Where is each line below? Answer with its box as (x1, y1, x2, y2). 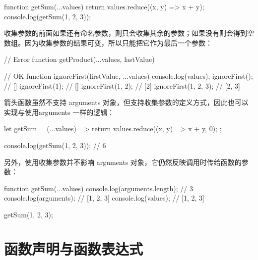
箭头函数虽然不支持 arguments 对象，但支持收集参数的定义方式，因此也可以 (4, 97, 249, 107)
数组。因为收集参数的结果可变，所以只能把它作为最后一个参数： (4, 37, 212, 48)
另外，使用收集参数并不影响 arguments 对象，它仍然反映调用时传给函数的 (4, 156, 242, 167)
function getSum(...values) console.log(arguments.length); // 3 (4, 183, 193, 193)
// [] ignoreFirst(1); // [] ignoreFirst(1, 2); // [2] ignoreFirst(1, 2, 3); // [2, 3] (4, 80, 240, 91)
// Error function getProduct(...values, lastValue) (4, 54, 155, 64)
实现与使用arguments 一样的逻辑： (4, 106, 115, 117)
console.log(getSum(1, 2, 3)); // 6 (4, 140, 106, 150)
